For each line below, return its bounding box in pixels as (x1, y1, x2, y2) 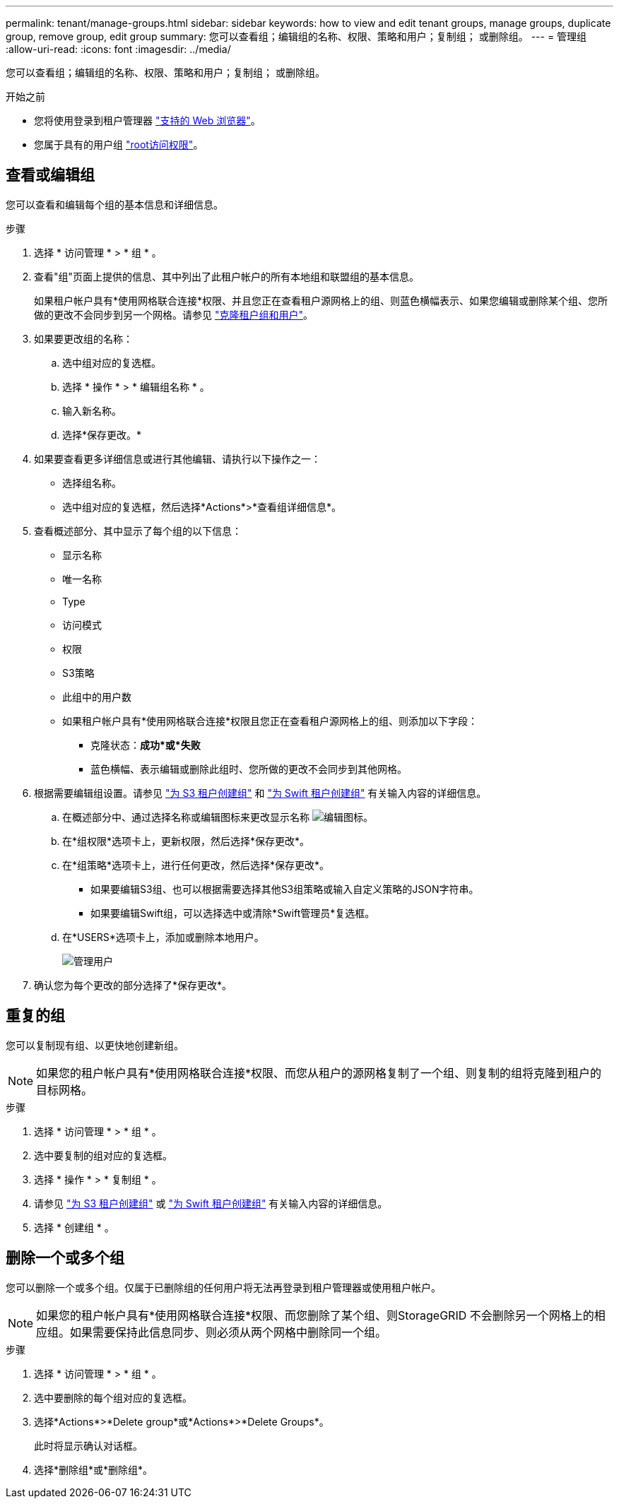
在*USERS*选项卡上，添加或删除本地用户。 (62, 930, 264, 943)
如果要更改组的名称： (34, 332, 133, 345)
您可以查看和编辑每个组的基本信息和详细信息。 (6, 198, 223, 211)
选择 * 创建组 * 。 (34, 1221, 114, 1233)
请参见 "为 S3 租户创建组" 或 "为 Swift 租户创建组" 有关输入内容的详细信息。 (34, 1197, 388, 1209)
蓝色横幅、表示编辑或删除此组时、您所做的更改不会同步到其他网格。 (90, 762, 407, 775)
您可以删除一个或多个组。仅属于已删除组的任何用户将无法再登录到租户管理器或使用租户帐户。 (6, 1281, 441, 1293)
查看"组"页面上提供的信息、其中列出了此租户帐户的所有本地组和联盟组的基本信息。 (34, 270, 420, 283)
